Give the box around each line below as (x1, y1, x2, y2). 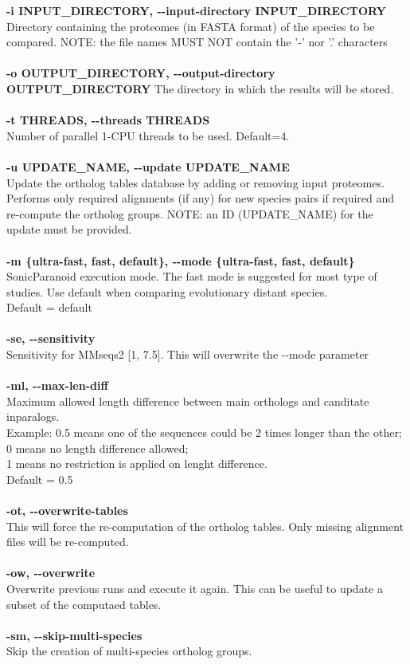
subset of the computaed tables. (6, 595, 162, 612)
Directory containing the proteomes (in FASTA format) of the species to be (6, 18, 375, 34)
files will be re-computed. (6, 533, 129, 550)
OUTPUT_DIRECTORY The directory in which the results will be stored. (6, 80, 394, 96)
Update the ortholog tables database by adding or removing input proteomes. (6, 174, 385, 191)
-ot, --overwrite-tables (6, 502, 128, 518)
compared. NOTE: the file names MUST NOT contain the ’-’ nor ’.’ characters (6, 33, 388, 50)
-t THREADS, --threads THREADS (6, 112, 210, 128)
